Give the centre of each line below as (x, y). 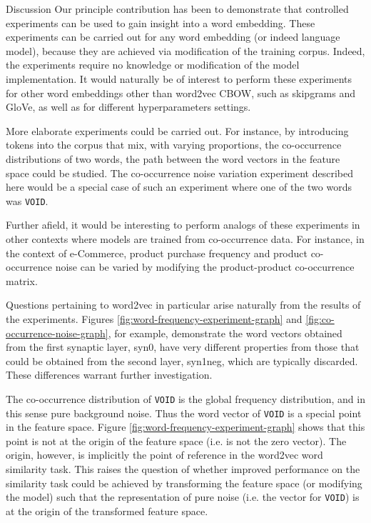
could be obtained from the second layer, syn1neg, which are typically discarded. (182, 360)
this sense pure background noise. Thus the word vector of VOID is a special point (184, 413)
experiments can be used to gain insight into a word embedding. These (161, 23)
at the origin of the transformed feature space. (107, 510)
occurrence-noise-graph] (57, 333)
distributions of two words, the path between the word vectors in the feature (173, 158)
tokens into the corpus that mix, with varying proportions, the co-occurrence (174, 145)
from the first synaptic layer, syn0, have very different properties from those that (183, 347)
